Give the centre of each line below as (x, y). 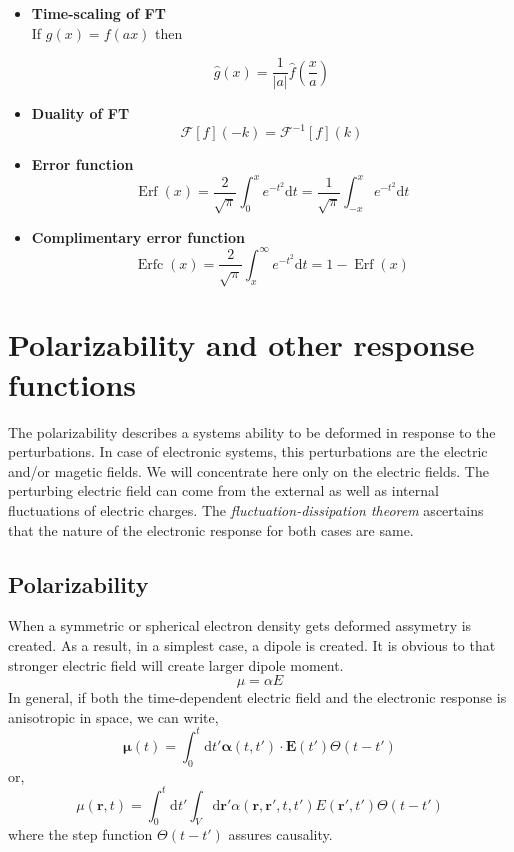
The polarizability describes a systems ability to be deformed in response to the (252, 431)
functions (72, 383)
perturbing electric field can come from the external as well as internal (223, 490)
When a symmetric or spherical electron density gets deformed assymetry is (240, 625)
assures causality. (280, 834)
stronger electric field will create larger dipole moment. (176, 664)
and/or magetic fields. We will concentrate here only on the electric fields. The (248, 470)
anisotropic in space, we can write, (113, 716)
